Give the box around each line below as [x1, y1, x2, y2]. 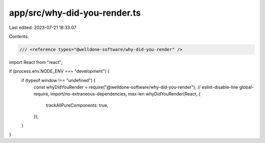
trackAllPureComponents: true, [46, 102, 108, 108]
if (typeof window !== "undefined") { [21, 77, 96, 83]
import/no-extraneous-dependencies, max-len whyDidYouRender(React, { [50, 91, 201, 97]
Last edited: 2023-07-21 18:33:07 [9, 25, 77, 30]
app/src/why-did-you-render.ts [9, 7, 141, 18]
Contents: [9, 33, 29, 39]
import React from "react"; [9, 59, 63, 65]
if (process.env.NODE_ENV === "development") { [9, 68, 110, 74]
